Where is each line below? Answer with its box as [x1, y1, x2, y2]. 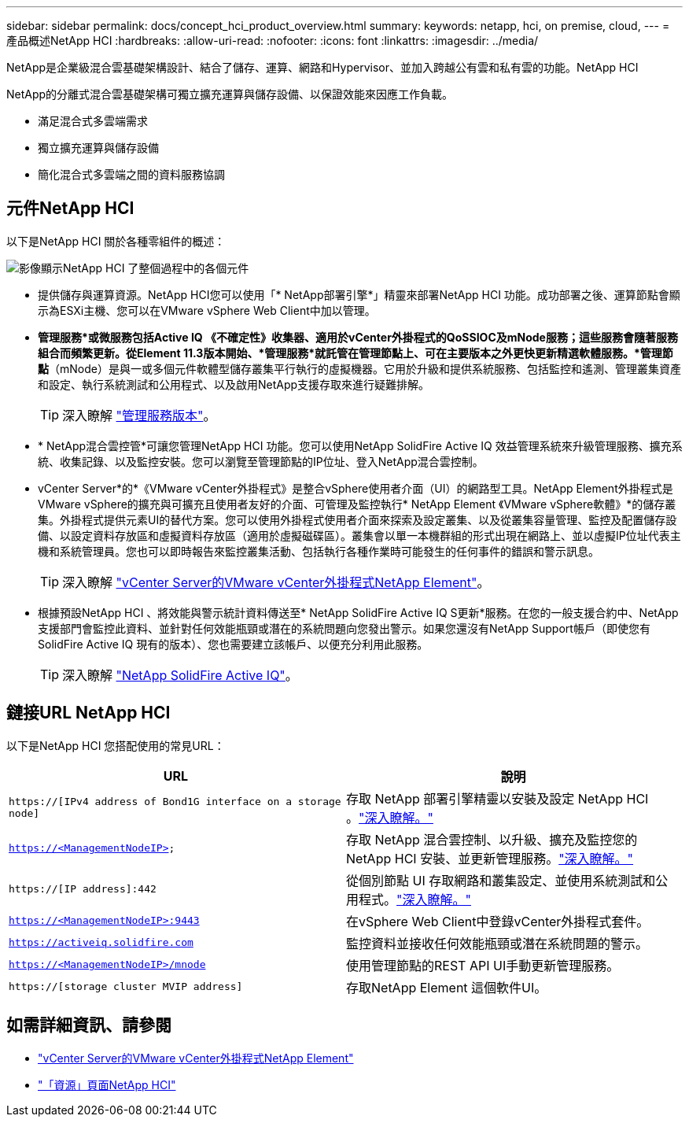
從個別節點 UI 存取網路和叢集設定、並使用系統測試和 [346, 872, 656, 888]
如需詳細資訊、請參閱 [6, 1015, 171, 1036]
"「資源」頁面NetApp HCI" [38, 1077, 176, 1092]
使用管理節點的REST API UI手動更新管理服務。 [346, 957, 620, 973]
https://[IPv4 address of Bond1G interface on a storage [9, 795, 341, 807]
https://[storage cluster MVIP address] [9, 981, 243, 993]
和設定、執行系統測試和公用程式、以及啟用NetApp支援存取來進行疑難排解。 [38, 377, 430, 391]
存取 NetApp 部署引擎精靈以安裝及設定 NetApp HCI [346, 790, 649, 807]
